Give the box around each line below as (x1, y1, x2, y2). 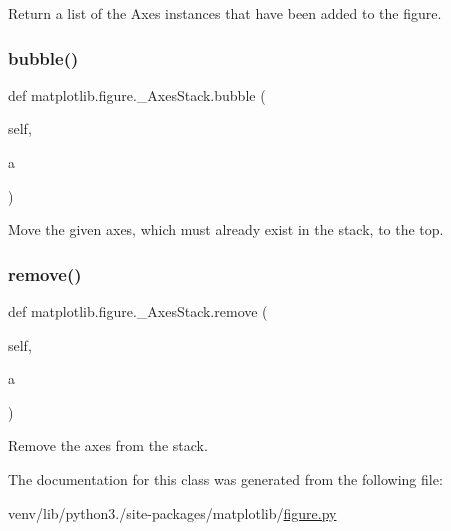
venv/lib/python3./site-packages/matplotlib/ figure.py (8, 502, 337, 523)
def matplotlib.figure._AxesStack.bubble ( (8, 84, 266, 105)
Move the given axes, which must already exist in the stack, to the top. (8, 219, 444, 240)
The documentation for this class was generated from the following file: (8, 468, 443, 489)
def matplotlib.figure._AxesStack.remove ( (8, 301, 268, 321)
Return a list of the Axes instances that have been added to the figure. (8, 3, 442, 23)
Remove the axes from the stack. (8, 435, 208, 456)
